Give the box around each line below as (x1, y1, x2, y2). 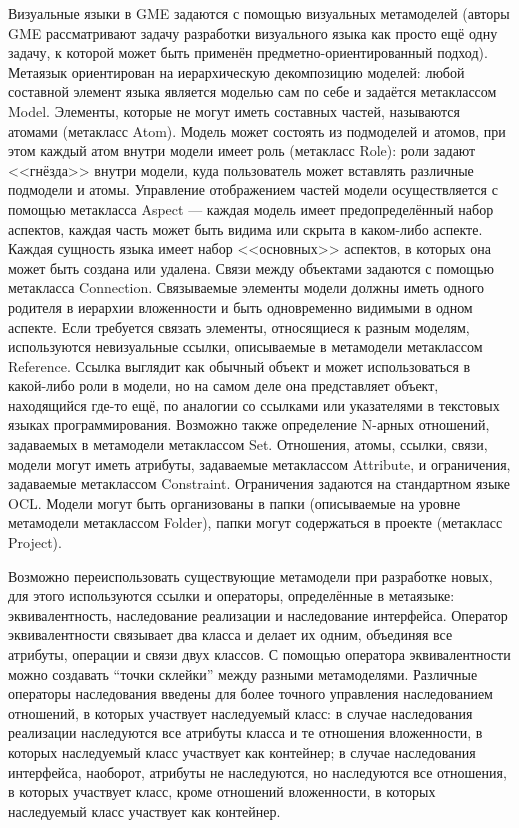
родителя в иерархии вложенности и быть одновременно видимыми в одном (8, 296, 473, 317)
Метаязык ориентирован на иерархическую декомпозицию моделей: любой (8, 61, 465, 82)
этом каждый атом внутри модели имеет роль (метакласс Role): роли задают (8, 140, 476, 161)
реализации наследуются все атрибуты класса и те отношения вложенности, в (8, 722, 483, 743)
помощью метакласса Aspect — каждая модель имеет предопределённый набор (8, 198, 494, 219)
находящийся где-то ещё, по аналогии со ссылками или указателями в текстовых (8, 394, 500, 415)
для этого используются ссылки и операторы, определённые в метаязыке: (8, 585, 455, 606)
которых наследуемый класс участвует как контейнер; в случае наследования (8, 741, 476, 762)
